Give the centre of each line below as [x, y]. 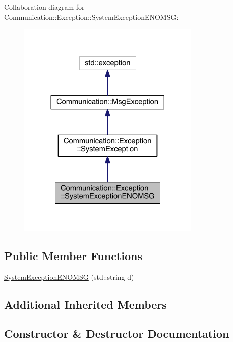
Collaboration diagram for [44, 7]
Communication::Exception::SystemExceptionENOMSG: [91, 16]
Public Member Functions [73, 255]
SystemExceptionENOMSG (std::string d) [69, 276]
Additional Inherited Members [85, 304]
